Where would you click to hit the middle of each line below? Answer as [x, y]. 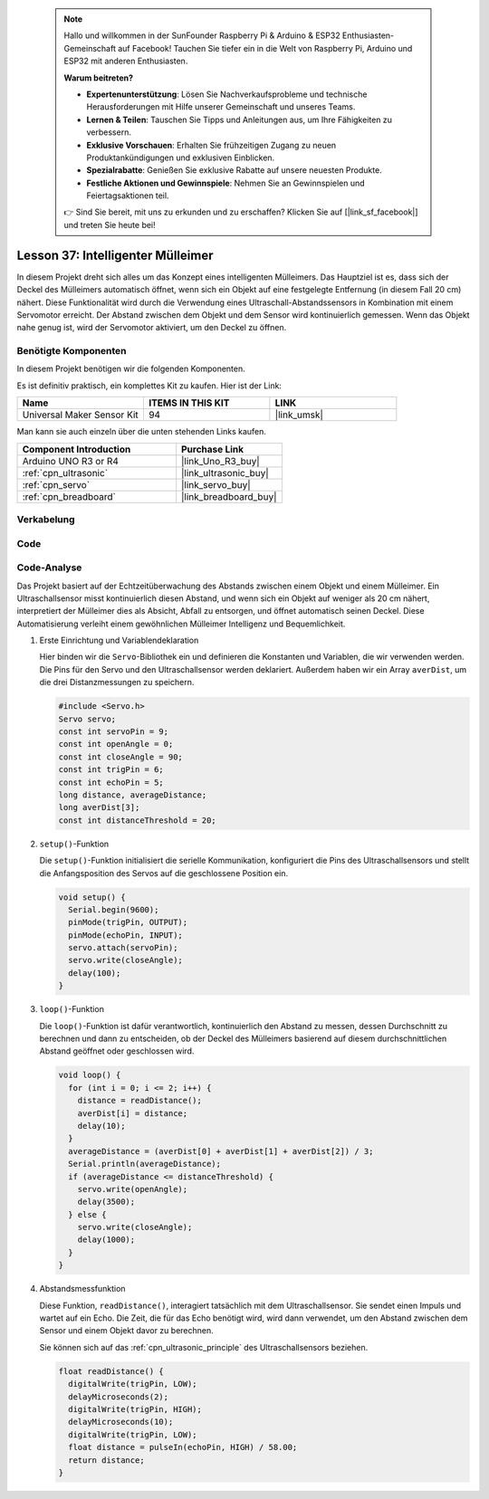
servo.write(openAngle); [133, 1189]
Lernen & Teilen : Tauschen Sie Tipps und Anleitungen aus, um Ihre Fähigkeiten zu [240, 119]
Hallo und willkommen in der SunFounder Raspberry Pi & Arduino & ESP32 [202, 35]
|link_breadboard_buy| [229, 496]
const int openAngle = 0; [116, 744]
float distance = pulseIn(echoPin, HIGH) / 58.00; [183, 1447]
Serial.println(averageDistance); [145, 1164]
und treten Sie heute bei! [110, 224]
